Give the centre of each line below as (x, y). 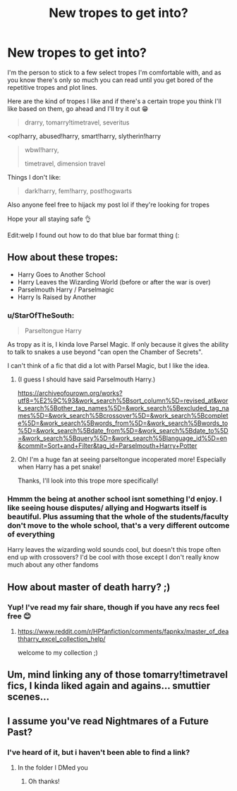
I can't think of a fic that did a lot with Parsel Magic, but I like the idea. (108, 366)
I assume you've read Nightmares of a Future (108, 721)
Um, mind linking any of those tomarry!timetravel (117, 675)
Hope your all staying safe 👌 (49, 219)
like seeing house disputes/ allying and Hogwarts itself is (107, 507)
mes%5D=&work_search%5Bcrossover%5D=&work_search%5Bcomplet (123, 416)
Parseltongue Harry (53, 331)
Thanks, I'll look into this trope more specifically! (88, 481)
